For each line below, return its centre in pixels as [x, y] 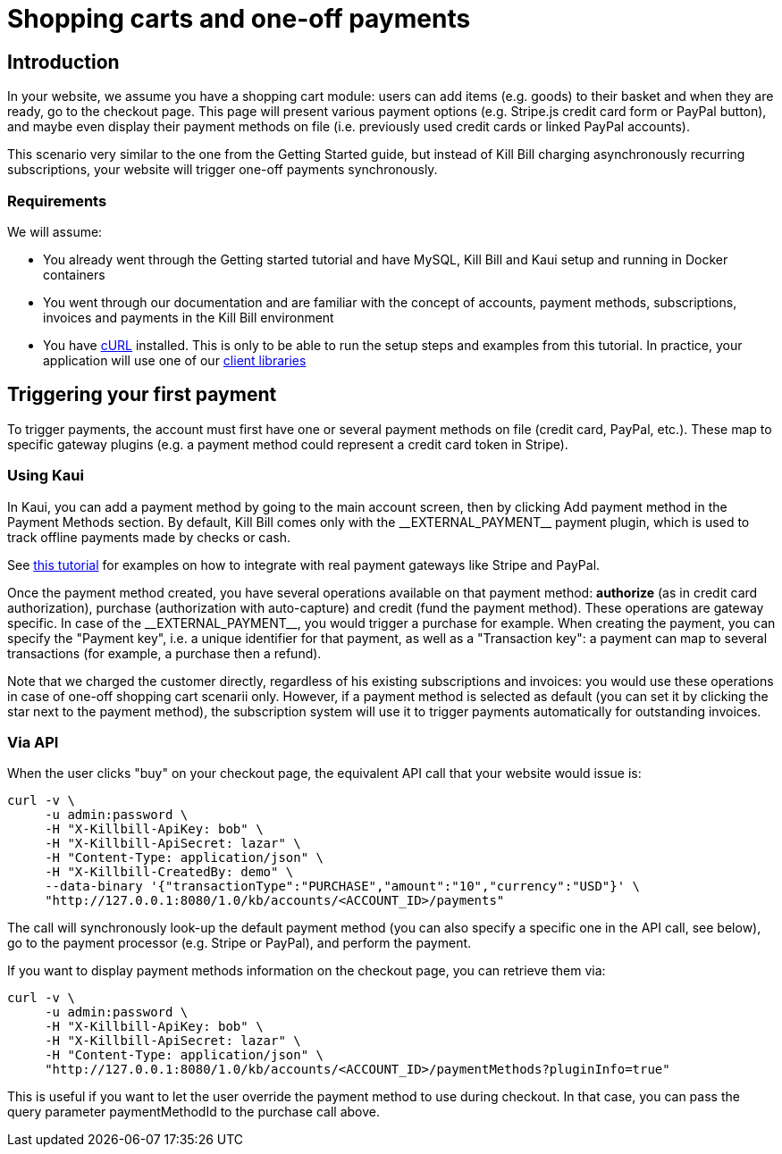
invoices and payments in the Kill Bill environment [189, 317]
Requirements [57, 201]
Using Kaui [46, 476]
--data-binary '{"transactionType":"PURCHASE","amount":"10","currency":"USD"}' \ [343, 886]
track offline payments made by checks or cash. [149, 537]
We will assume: [55, 231]
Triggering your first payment [142, 395]
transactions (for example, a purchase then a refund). [164, 653]
